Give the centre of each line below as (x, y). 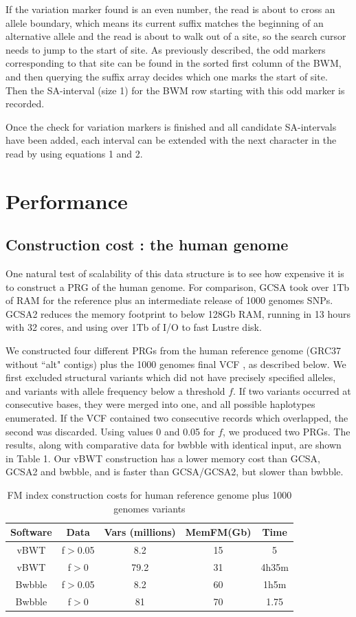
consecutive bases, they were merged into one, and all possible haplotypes (160, 404)
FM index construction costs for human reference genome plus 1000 (149, 495)
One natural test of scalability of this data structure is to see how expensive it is (175, 273)
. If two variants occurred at (292, 390)
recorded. (25, 104)
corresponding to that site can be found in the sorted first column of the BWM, (174, 63)
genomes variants (149, 508)
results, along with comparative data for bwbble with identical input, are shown (174, 445)
